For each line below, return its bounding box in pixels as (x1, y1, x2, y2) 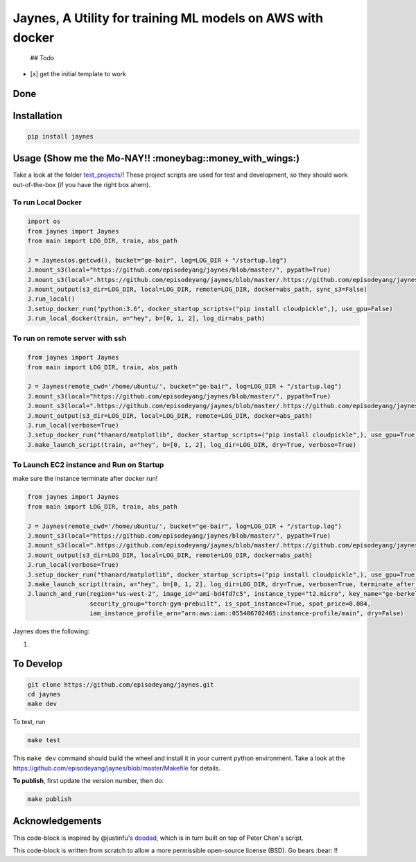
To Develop (12, 658, 63, 670)
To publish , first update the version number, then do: (12, 777, 164, 785)
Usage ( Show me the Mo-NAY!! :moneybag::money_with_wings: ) (12, 152, 300, 164)
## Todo (30, 54, 55, 62)
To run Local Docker (12, 197, 83, 207)
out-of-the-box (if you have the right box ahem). (12, 180, 151, 188)
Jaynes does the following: (12, 627, 90, 635)
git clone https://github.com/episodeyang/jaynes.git (27, 680, 214, 689)
